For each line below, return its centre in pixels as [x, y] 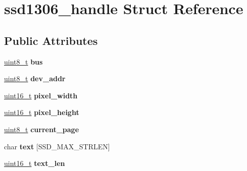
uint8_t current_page [42, 129]
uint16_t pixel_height [42, 112]
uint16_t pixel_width [41, 95]
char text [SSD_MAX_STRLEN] [57, 146]
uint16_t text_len [35, 163]
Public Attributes [51, 40]
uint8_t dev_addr [35, 78]
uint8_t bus [23, 61]
